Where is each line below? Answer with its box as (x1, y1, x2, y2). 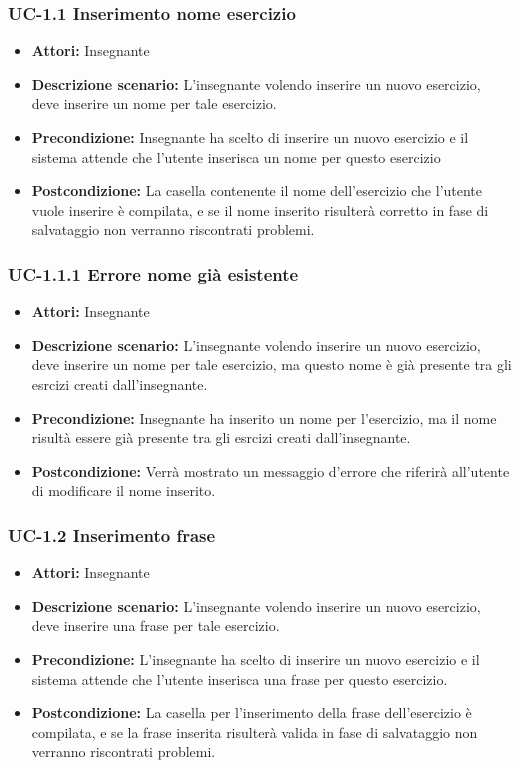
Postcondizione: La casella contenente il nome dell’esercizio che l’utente (31, 180, 483, 201)
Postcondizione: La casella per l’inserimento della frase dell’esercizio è (31, 702, 472, 723)
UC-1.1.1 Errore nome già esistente (8, 261, 299, 286)
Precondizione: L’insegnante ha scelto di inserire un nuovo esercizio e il (31, 648, 480, 669)
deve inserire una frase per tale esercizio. (31, 615, 280, 636)
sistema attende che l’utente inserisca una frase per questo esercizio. (31, 668, 448, 689)
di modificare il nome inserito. (31, 480, 216, 501)
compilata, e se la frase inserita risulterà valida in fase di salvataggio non (31, 721, 478, 742)
